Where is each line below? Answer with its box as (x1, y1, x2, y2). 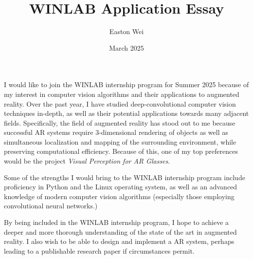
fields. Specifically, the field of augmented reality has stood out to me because (4, 117, 235, 128)
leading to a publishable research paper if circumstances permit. (4, 245, 195, 256)
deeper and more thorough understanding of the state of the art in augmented (4, 226, 237, 237)
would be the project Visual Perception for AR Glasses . (4, 156, 170, 166)
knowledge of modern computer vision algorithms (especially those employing (4, 191, 235, 201)
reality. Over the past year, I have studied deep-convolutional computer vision (4, 98, 236, 109)
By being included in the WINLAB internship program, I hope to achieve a (4, 217, 229, 227)
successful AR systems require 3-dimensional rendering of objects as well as (4, 127, 228, 137)
